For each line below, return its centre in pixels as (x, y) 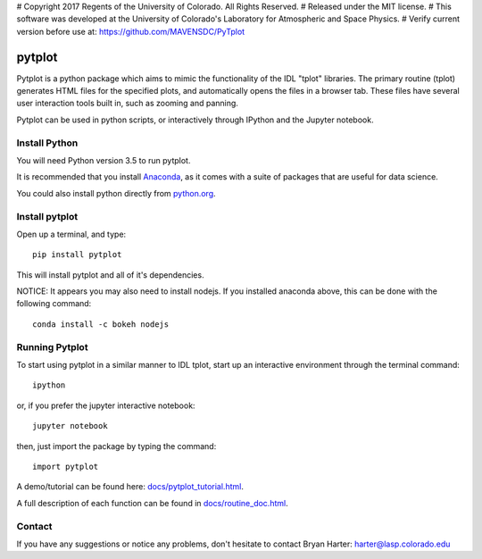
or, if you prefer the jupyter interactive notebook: (106, 405)
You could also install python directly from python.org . (116, 193)
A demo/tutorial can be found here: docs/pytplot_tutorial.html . (130, 487)
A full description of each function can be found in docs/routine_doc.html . (153, 503)
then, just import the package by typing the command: (116, 446)
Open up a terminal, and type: (71, 234)
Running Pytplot (52, 346)
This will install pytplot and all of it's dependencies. (110, 275)
